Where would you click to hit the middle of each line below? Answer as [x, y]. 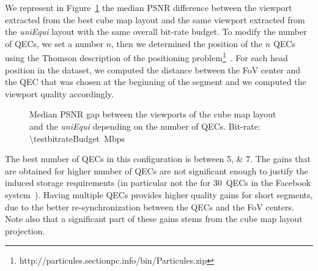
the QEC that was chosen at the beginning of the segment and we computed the [156, 82]
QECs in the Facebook [268, 183]
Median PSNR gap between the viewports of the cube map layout [153, 114]
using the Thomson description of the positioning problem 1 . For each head [146, 57]
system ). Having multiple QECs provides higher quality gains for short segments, [159, 194]
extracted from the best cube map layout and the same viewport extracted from [155, 19]
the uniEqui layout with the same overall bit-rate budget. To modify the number [156, 32]
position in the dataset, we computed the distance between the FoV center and [153, 69]
